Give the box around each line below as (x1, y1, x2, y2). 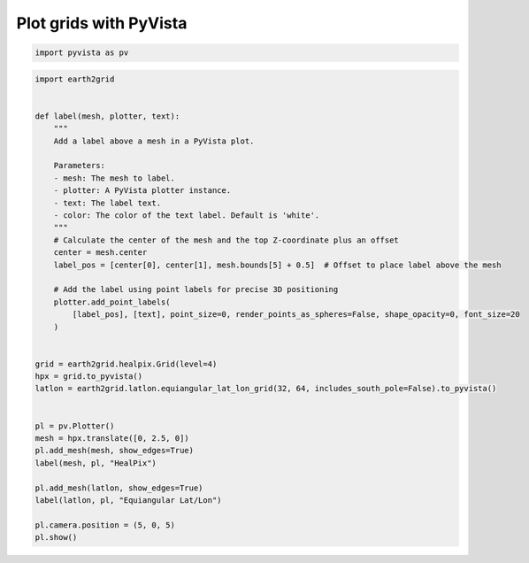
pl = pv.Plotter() (34, 420, 115, 431)
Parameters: (53, 160, 106, 171)
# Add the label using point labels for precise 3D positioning (53, 284, 339, 295)
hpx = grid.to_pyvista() (34, 372, 143, 382)
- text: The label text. (53, 197, 162, 208)
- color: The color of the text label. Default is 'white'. (53, 211, 320, 220)
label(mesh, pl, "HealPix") (34, 458, 157, 468)
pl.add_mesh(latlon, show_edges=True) (34, 482, 203, 493)
